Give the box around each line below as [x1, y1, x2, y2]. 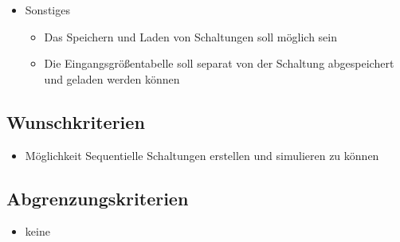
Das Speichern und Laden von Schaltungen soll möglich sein [44, 28, 337, 45]
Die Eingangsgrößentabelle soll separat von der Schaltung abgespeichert [44, 55, 394, 72]
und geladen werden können [44, 70, 180, 87]
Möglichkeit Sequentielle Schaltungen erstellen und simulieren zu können [25, 146, 379, 163]
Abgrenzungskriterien [6, 185, 189, 210]
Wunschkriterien [6, 109, 145, 134]
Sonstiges [25, 2, 70, 18]
